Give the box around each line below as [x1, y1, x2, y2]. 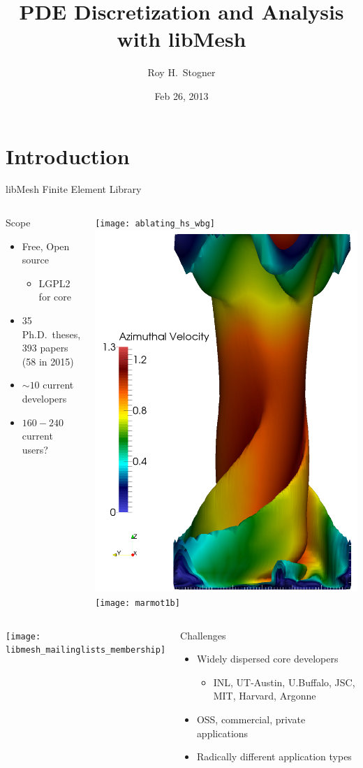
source [22, 252, 50, 267]
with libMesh [117, 24, 246, 53]
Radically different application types [196, 749, 352, 764]
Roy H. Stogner [147, 65, 216, 80]
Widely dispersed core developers [196, 651, 339, 666]
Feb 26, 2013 [154, 88, 209, 103]
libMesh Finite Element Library [6, 182, 142, 196]
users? [22, 442, 48, 456]
